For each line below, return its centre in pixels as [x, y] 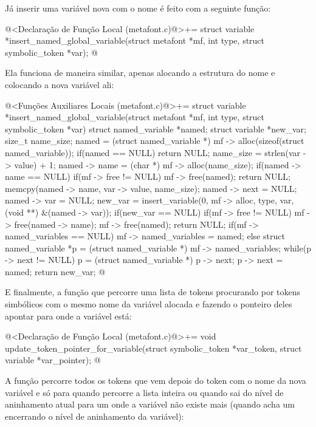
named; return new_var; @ [55, 271]
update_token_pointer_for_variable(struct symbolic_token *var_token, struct [153, 348]
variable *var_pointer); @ [53, 360]
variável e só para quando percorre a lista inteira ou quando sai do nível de [144, 392]
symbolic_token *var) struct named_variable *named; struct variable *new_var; [156, 128]
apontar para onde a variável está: [68, 316]
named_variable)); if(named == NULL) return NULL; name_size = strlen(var [153, 152]
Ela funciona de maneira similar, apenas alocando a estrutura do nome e [140, 73]
